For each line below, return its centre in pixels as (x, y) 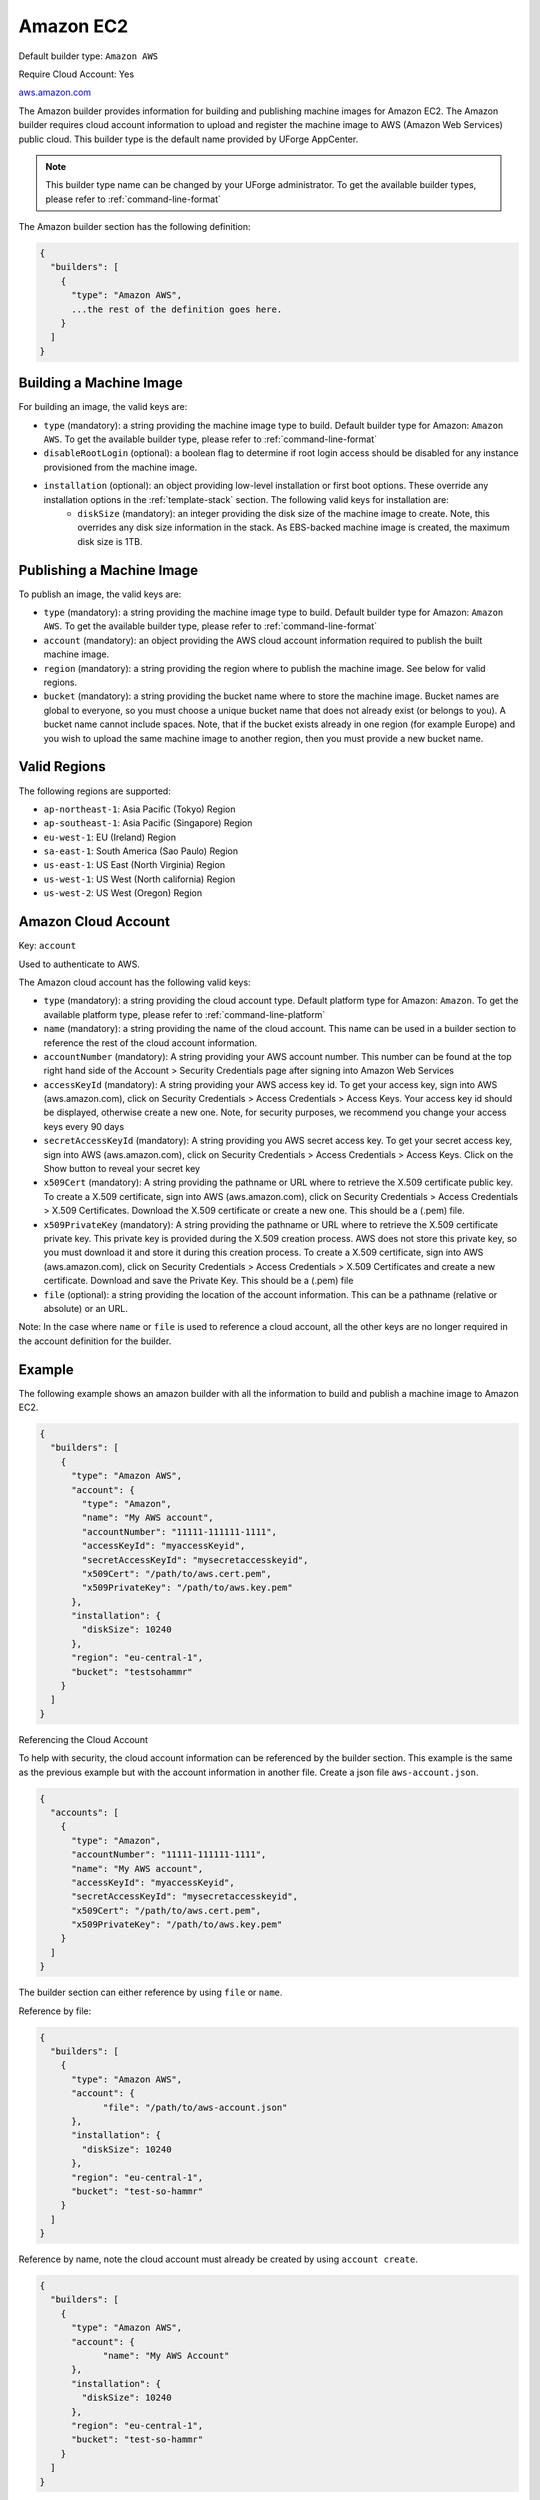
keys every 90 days (84, 1126)
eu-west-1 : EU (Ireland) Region (110, 837)
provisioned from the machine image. (120, 467)
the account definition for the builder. (95, 1341)
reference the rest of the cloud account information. (150, 1042)
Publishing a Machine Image (108, 570)
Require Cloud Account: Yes (76, 74)
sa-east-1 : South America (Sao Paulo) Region (141, 851)
